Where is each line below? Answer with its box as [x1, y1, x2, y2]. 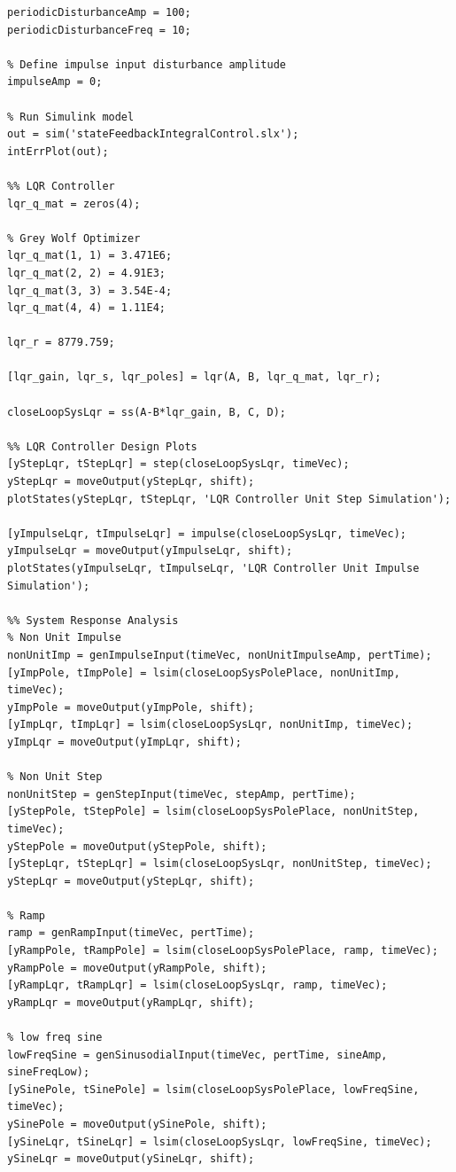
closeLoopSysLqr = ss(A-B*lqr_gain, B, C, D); [7, 405, 286, 418]
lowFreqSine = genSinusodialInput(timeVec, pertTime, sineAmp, [7, 1048, 388, 1061]
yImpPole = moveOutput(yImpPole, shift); [7, 700, 255, 714]
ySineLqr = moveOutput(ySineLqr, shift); [7, 1152, 255, 1166]
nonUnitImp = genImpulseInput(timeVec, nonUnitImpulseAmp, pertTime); [7, 648, 432, 661]
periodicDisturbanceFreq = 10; [7, 23, 191, 36]
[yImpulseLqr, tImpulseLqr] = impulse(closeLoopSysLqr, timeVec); [7, 527, 407, 540]
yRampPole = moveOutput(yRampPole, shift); [7, 961, 267, 974]
